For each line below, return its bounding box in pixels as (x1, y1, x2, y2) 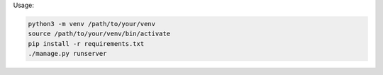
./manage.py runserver (28, 50, 107, 58)
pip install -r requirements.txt (28, 40, 145, 47)
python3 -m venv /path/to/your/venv (28, 20, 156, 28)
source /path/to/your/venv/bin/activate (28, 30, 170, 38)
